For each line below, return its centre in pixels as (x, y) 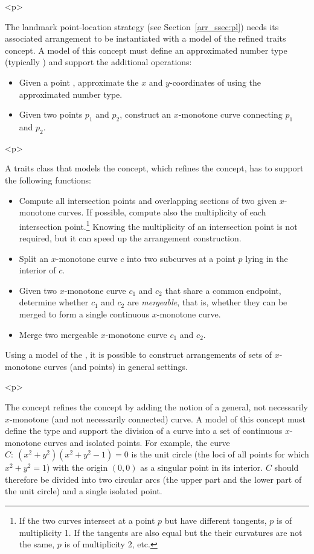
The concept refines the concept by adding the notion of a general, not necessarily (156, 406)
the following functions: (48, 180)
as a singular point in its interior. (202, 467)
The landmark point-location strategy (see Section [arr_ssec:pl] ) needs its (142, 26)
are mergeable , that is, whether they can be (207, 302)
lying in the (267, 258)
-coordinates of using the (215, 82)
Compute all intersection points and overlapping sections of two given (148, 200)
